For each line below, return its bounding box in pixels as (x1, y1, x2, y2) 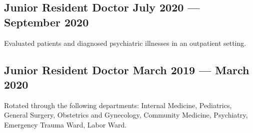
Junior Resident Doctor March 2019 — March (4, 62, 249, 77)
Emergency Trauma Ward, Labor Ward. (4, 119, 127, 130)
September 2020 (4, 14, 89, 29)
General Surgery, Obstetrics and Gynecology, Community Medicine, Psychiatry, (4, 110, 248, 120)
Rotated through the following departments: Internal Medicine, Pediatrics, (4, 100, 232, 110)
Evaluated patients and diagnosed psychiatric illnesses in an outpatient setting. (4, 37, 246, 48)
